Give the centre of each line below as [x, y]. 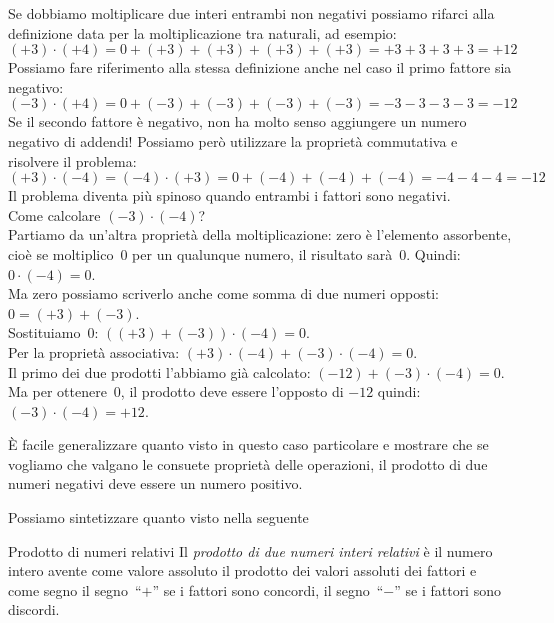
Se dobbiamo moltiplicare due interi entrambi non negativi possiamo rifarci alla [251, 13]
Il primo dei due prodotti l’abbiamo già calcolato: [159, 371]
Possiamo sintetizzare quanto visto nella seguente [158, 517]
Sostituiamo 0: [53, 332]
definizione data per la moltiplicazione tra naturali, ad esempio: [202, 32]
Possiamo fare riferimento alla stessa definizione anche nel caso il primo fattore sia [260, 67]
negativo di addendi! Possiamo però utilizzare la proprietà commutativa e [233, 140]
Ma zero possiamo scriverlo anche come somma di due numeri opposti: [223, 293]
